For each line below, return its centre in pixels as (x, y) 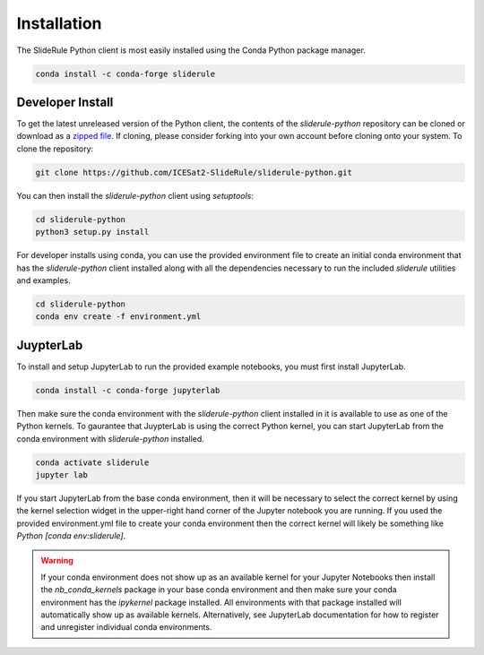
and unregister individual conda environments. (126, 627)
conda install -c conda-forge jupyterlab (128, 390)
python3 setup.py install (92, 232)
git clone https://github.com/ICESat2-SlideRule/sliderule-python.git (194, 172)
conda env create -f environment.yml (118, 317)
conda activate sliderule (92, 462)
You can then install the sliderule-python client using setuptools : (135, 195)
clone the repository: (55, 149)
